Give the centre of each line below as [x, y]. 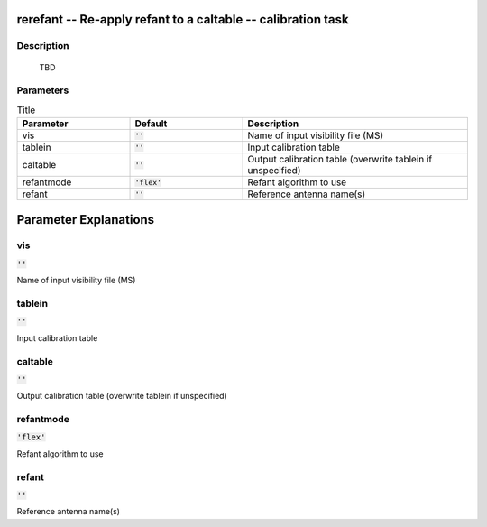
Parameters [43, 90]
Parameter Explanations [86, 220]
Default [151, 124]
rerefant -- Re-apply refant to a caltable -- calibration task [183, 19]
